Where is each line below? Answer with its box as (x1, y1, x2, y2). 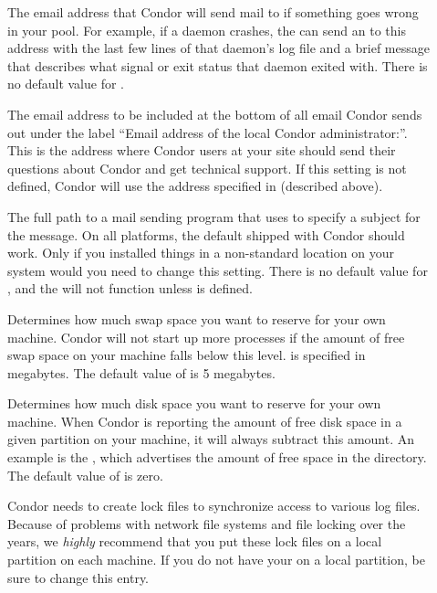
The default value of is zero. (7, 465, 163, 484)
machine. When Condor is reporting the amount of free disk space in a (7, 411, 402, 430)
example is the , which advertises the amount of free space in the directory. (7, 448, 427, 467)
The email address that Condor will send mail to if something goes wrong (7, 3, 419, 21)
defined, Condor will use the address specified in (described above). (7, 176, 383, 196)
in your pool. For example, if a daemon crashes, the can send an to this (7, 20, 406, 39)
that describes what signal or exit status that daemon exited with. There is (7, 56, 428, 75)
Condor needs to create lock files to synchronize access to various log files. (7, 496, 421, 515)
